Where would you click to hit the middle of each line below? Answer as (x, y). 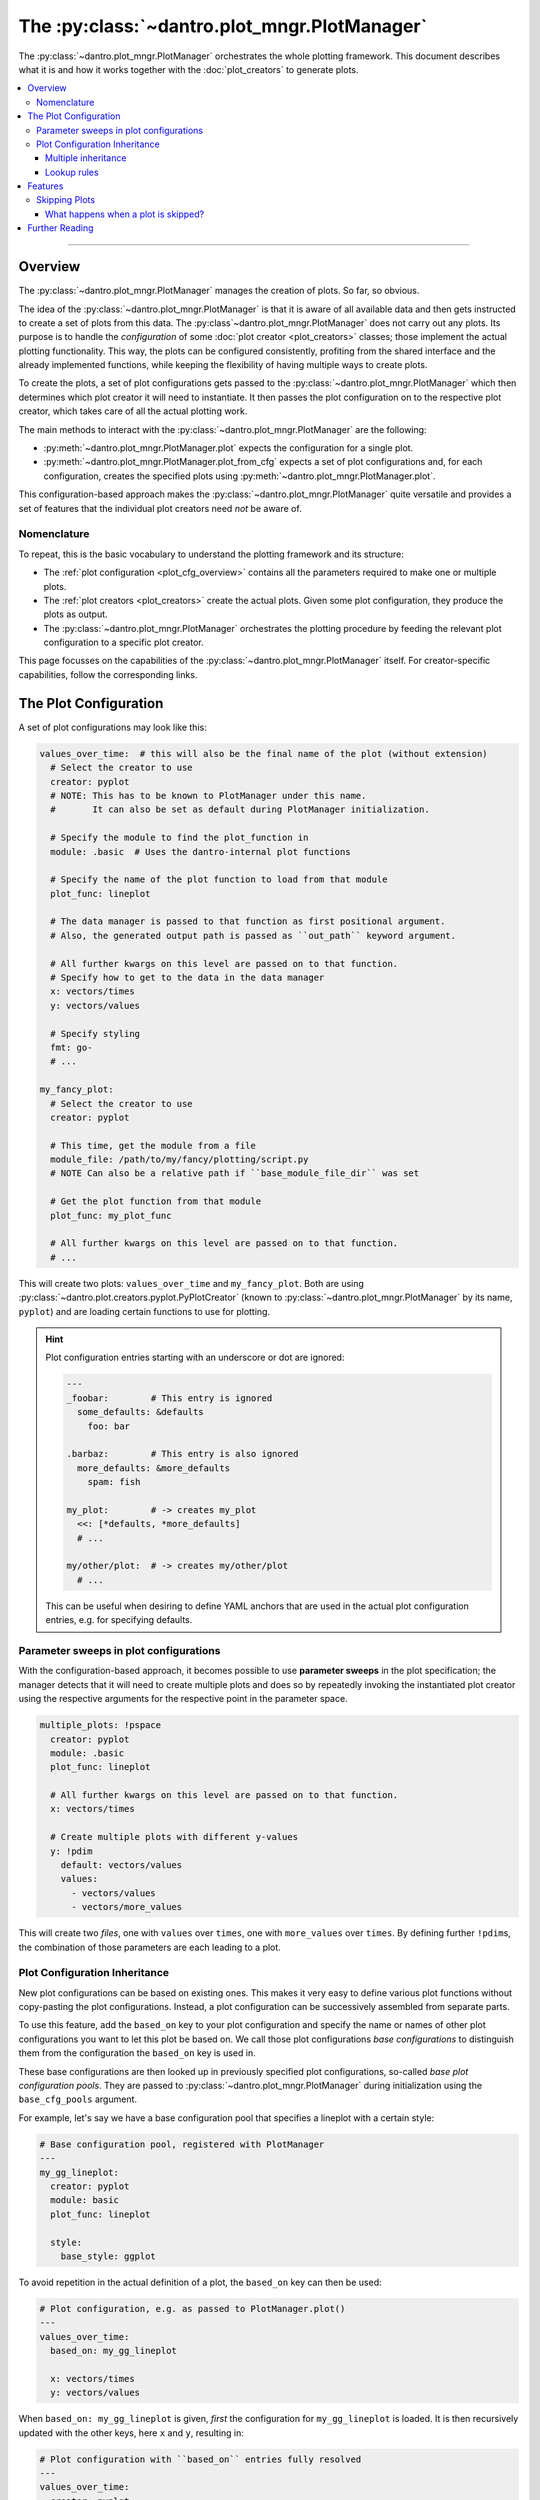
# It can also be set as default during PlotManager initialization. (240, 809)
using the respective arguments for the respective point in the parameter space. (183, 1699)
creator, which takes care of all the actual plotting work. (133, 411)
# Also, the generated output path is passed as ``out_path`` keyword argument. (253, 935)
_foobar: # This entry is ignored (169, 1398)
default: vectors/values (121, 1865)
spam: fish (114, 1482)
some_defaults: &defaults (140, 1412)
